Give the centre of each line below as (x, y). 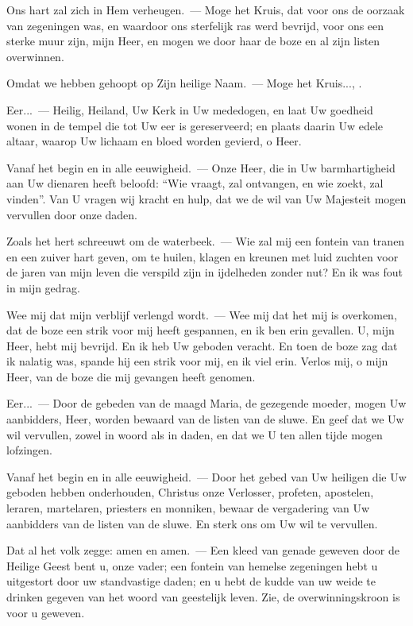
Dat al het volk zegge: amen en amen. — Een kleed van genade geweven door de (203, 550)
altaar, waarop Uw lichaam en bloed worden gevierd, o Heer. (154, 141)
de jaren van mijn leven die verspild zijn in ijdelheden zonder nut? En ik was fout (205, 272)
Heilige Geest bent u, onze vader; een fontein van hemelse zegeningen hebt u (192, 565)
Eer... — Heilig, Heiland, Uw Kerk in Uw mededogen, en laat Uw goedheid (190, 109)
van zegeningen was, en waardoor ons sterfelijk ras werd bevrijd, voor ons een (195, 25)
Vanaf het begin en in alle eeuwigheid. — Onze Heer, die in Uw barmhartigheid (201, 167)
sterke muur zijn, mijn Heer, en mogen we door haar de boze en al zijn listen (193, 41)
